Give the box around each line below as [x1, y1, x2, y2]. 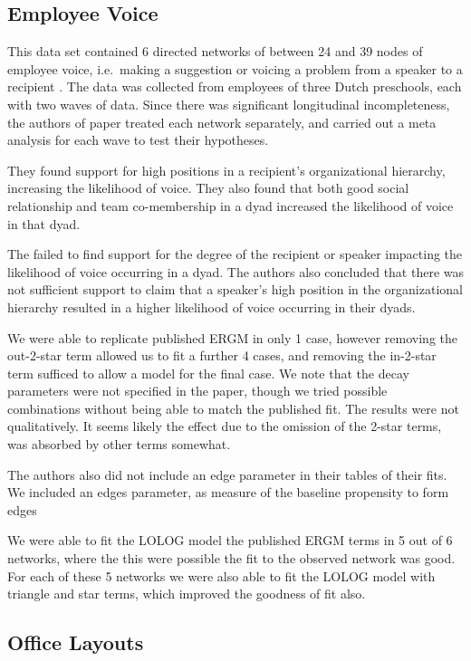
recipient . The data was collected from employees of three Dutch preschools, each [7, 77, 462, 96]
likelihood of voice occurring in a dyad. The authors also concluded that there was [7, 262, 465, 281]
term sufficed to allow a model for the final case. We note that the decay [7, 363, 409, 382]
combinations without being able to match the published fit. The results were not [7, 398, 459, 417]
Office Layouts [7, 628, 144, 656]
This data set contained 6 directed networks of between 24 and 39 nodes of [7, 42, 423, 61]
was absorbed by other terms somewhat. [7, 435, 231, 454]
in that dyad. [7, 214, 81, 233]
